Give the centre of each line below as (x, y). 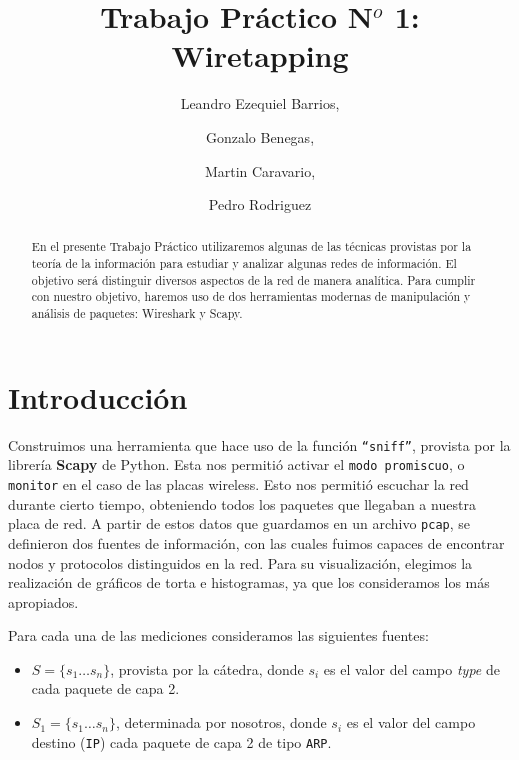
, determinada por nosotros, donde (221, 722)
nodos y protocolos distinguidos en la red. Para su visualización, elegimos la (240, 562)
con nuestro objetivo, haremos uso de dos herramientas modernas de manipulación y (251, 296)
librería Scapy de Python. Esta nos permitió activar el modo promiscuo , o (236, 464)
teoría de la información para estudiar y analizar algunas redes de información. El (244, 263)
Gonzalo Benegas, (260, 136)
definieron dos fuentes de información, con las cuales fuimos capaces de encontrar (256, 542)
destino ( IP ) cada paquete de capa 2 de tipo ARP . (181, 741)
